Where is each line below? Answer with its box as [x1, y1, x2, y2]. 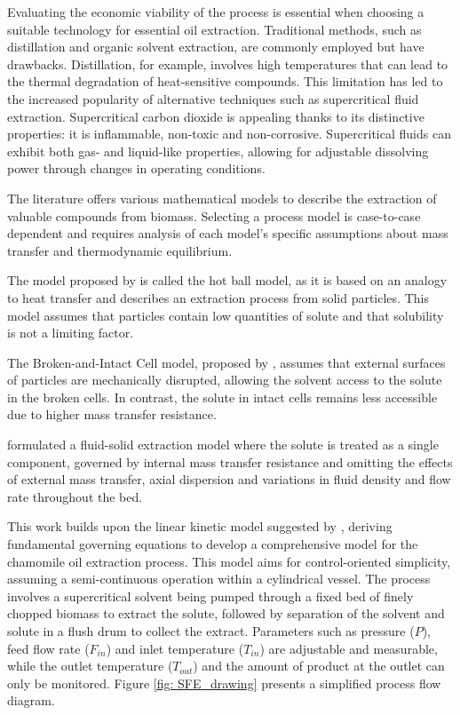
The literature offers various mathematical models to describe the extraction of [7, 188, 437, 207]
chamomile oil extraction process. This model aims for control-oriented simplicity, [7, 552, 451, 570]
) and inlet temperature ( [106, 639, 244, 657]
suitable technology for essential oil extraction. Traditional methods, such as [7, 20, 422, 38]
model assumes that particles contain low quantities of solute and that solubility [7, 306, 444, 324]
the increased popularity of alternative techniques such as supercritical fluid [7, 89, 419, 107]
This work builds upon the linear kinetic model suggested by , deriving [7, 517, 393, 536]
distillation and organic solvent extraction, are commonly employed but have [7, 37, 424, 56]
